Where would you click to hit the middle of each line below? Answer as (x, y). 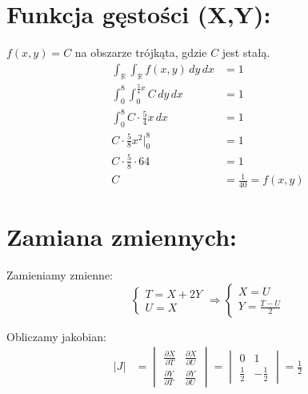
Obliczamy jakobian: (56, 336)
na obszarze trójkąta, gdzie (141, 52)
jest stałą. (246, 52)
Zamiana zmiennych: (122, 237)
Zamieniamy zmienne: (60, 275)
